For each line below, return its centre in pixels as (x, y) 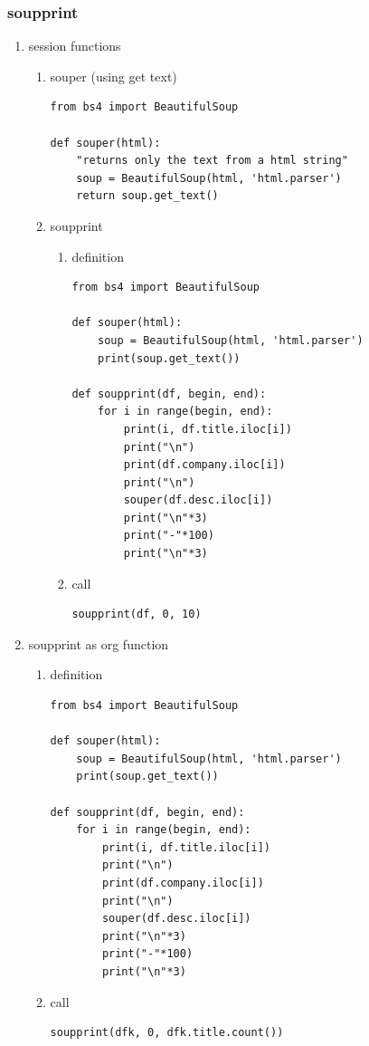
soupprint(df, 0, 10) (137, 614)
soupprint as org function (99, 643)
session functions (75, 46)
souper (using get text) (114, 76)
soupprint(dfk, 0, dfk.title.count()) (167, 1033)
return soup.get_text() (147, 196)
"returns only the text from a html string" (212, 161)
